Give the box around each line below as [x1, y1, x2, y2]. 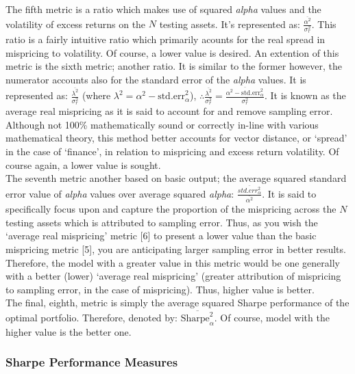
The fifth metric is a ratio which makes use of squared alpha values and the [5, 2, 321, 16]
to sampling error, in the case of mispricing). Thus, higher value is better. [5, 282, 315, 296]
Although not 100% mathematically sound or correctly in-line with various [5, 117, 319, 131]
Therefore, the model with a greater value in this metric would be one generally [5, 255, 340, 269]
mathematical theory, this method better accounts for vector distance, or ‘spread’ [5, 131, 347, 145]
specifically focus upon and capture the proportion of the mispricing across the [5, 202, 336, 216]
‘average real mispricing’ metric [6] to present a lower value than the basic [5, 228, 317, 243]
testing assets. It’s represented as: [159, 16, 300, 31]
